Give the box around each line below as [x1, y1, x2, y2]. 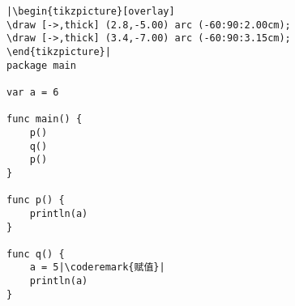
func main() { [6, 113, 83, 125]
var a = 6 [6, 86, 59, 98]
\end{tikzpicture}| [6, 45, 111, 57]
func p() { [6, 194, 65, 206]
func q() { [6, 248, 65, 260]
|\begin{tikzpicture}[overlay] [6, 6, 175, 17]
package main [6, 59, 76, 71]
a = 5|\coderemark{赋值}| [29, 261, 165, 274]
